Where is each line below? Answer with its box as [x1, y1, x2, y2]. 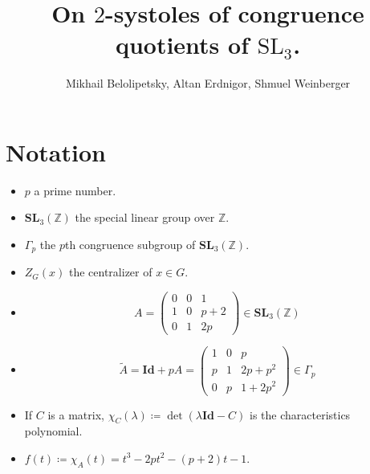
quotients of [115, 28, 249, 61]
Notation [6, 135, 106, 168]
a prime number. [34, 182, 116, 198]
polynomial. [24, 423, 83, 439]
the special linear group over [75, 209, 215, 226]
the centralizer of [68, 264, 152, 280]
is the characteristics [249, 406, 351, 423]
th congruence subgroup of [64, 236, 196, 253]
